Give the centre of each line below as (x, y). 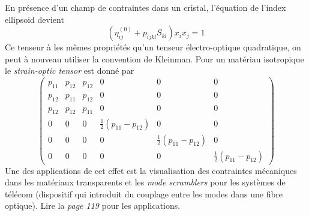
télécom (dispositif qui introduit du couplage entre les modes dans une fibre (144, 193)
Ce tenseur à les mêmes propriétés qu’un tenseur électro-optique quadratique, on (153, 47)
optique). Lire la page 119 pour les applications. (93, 205)
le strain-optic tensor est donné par (70, 70)
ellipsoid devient (34, 19)
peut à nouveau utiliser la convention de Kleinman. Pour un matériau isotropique (154, 58)
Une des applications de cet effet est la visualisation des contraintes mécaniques (151, 170)
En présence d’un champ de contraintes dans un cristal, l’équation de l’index (145, 7)
